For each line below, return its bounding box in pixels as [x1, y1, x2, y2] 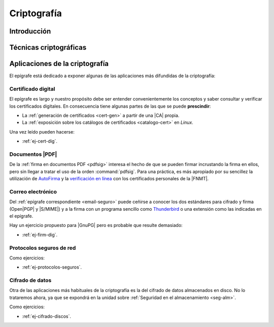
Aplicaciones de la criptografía [9, 59, 109, 68]
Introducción [9, 27, 51, 36]
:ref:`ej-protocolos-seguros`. [22, 264, 82, 270]
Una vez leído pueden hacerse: [9, 128, 75, 135]
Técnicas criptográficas [9, 43, 87, 52]
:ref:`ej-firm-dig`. [22, 232, 58, 238]
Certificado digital [9, 85, 55, 92]
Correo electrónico [9, 188, 57, 195]
